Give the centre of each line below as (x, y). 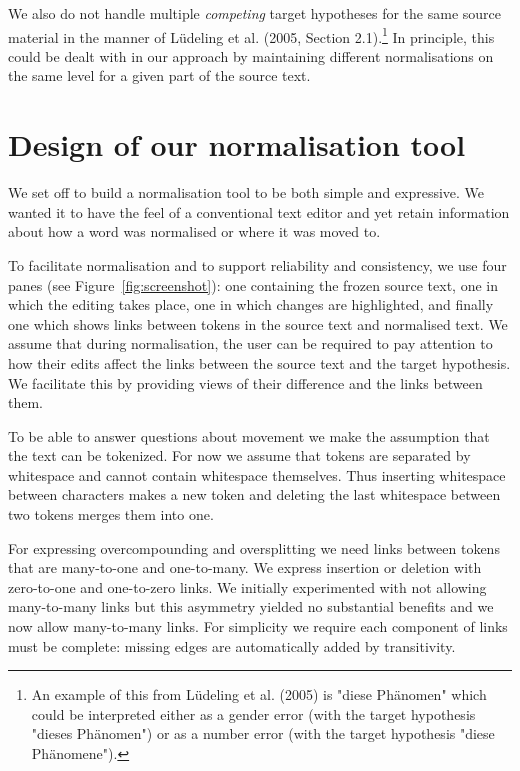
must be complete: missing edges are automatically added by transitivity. (232, 645)
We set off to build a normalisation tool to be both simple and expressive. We (246, 192)
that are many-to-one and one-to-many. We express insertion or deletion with (245, 567)
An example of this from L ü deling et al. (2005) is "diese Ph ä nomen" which (259, 694)
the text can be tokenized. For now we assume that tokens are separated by (239, 455)
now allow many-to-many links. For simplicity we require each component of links (258, 626)
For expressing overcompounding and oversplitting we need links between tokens (254, 547)
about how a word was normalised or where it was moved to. (194, 231)
